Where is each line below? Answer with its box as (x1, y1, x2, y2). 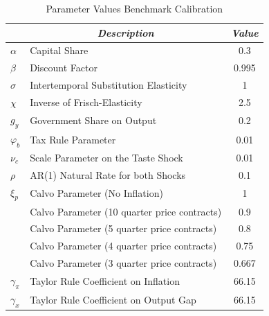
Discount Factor (30, 60, 98, 75)
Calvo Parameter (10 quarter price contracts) (30, 204, 222, 218)
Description (97, 25, 154, 39)
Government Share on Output (30, 113, 157, 128)
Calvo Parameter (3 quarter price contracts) (30, 256, 217, 270)
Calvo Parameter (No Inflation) (30, 186, 163, 200)
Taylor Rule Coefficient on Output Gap (30, 292, 196, 307)
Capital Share (30, 43, 89, 58)
